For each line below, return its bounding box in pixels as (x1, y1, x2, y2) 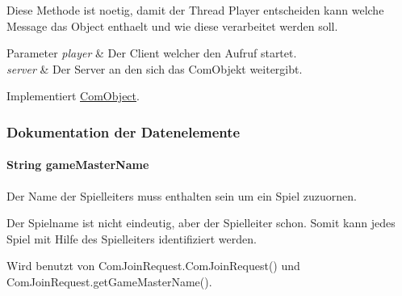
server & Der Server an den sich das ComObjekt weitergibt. (6, 60, 303, 77)
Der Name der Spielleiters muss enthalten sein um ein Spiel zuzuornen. (6, 187, 357, 204)
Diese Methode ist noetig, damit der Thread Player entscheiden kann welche (6, 2, 384, 18)
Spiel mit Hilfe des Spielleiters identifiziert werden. (6, 230, 257, 247)
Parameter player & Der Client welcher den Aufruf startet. (6, 44, 297, 61)
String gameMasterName (6, 156, 149, 173)
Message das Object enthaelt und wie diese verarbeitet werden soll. (6, 17, 338, 34)
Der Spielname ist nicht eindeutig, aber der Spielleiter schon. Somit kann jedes (6, 214, 396, 231)
